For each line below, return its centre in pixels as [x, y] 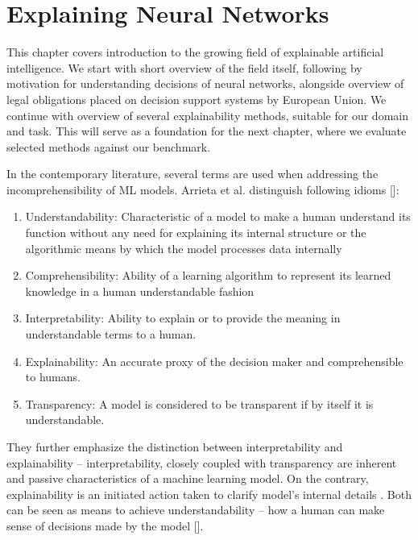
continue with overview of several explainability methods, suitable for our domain [207, 115]
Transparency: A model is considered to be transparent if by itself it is [199, 403]
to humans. [53, 377]
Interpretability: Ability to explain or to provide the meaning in [183, 318]
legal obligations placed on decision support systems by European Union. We [197, 99]
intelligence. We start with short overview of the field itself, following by [184, 67]
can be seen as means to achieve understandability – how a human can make [196, 510]
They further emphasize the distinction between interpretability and [175, 447]
